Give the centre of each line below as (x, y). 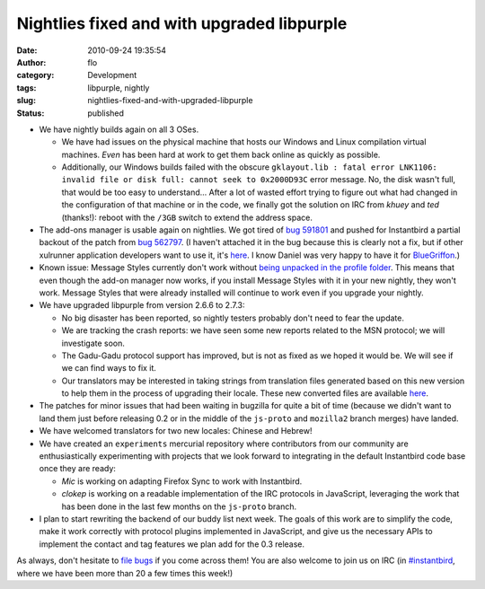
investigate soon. (93, 343)
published (106, 113)
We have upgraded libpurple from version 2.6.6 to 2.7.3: (142, 305)
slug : (26, 101)
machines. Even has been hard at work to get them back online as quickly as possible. (221, 154)
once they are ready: (78, 469)
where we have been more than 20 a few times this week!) (125, 573)
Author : (31, 62)
